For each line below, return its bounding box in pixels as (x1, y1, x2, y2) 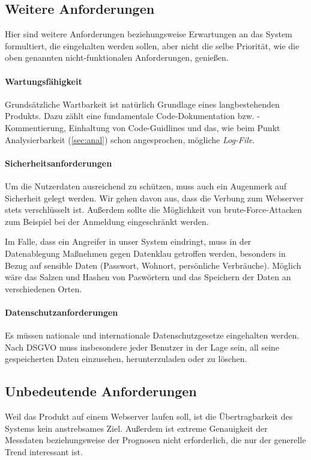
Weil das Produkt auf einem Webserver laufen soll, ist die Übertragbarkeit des (5, 410, 293, 423)
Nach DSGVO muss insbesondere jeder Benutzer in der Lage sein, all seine (5, 340, 280, 353)
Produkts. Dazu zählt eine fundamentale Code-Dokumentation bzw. (5, 109, 255, 122)
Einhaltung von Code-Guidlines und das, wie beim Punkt (68, 121, 280, 133)
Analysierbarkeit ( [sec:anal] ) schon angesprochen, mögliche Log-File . (5, 133, 255, 146)
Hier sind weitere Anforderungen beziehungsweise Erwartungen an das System (5, 28, 292, 40)
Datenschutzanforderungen (5, 305, 118, 318)
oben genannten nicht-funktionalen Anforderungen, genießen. (5, 51, 229, 64)
